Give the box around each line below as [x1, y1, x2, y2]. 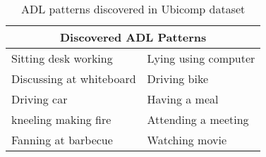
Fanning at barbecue [11, 132, 113, 148]
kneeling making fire [11, 111, 111, 127]
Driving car [11, 91, 68, 107]
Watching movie [147, 132, 226, 148]
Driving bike [147, 70, 209, 87]
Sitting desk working [11, 50, 113, 66]
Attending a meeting [147, 111, 249, 127]
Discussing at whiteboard [11, 70, 136, 87]
